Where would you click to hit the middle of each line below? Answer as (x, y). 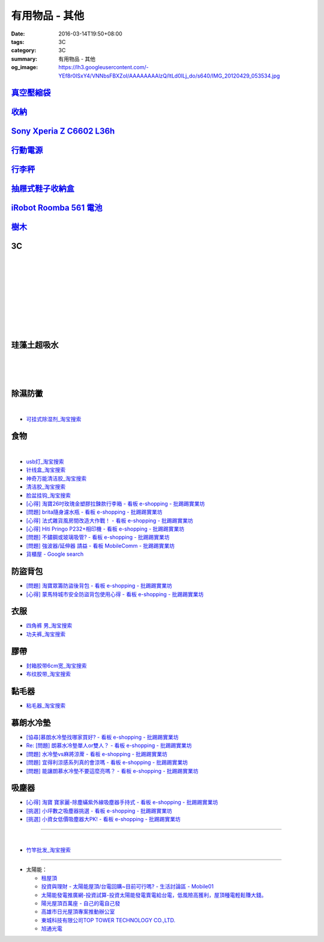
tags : (18, 42)
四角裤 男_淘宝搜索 (49, 626)
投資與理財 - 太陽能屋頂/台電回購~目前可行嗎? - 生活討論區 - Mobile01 (127, 887)
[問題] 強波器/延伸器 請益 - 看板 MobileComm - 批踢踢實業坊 (100, 546)
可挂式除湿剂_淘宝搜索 (54, 419)
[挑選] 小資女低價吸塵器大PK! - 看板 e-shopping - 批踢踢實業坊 (103, 819)
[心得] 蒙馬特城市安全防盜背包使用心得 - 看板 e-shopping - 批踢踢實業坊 (115, 594)
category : (24, 51)
